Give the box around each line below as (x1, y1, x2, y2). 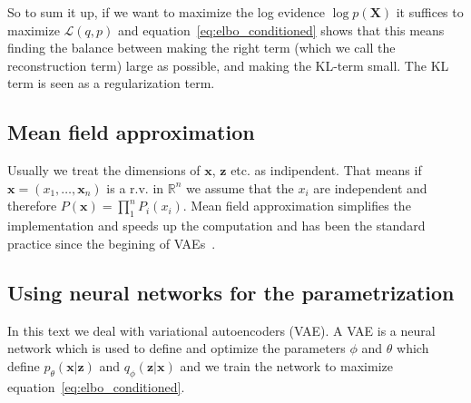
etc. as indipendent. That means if (231, 161, 422, 180)
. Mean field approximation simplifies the (182, 196, 411, 215)
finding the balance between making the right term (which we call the (7, 38, 396, 57)
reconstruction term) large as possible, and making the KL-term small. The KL (7, 55, 449, 74)
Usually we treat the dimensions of (7, 161, 201, 180)
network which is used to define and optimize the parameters (7, 339, 346, 358)
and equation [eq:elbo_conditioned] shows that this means (118, 20, 445, 39)
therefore (7, 196, 57, 215)
